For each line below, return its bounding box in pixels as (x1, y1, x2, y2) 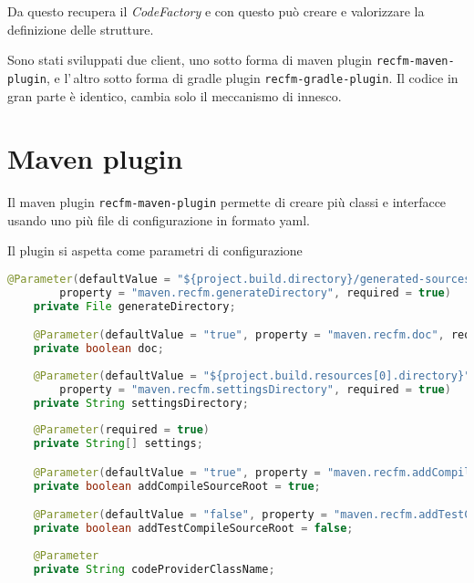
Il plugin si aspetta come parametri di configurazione (7, 241, 303, 260)
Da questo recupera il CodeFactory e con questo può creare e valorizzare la (7, 2, 425, 20)
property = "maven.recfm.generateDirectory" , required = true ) (59, 286, 451, 299)
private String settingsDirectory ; (33, 396, 249, 410)
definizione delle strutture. (7, 19, 154, 38)
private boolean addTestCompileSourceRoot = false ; (33, 522, 354, 536)
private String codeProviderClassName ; (33, 562, 275, 576)
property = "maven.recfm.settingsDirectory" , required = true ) (59, 382, 451, 396)
